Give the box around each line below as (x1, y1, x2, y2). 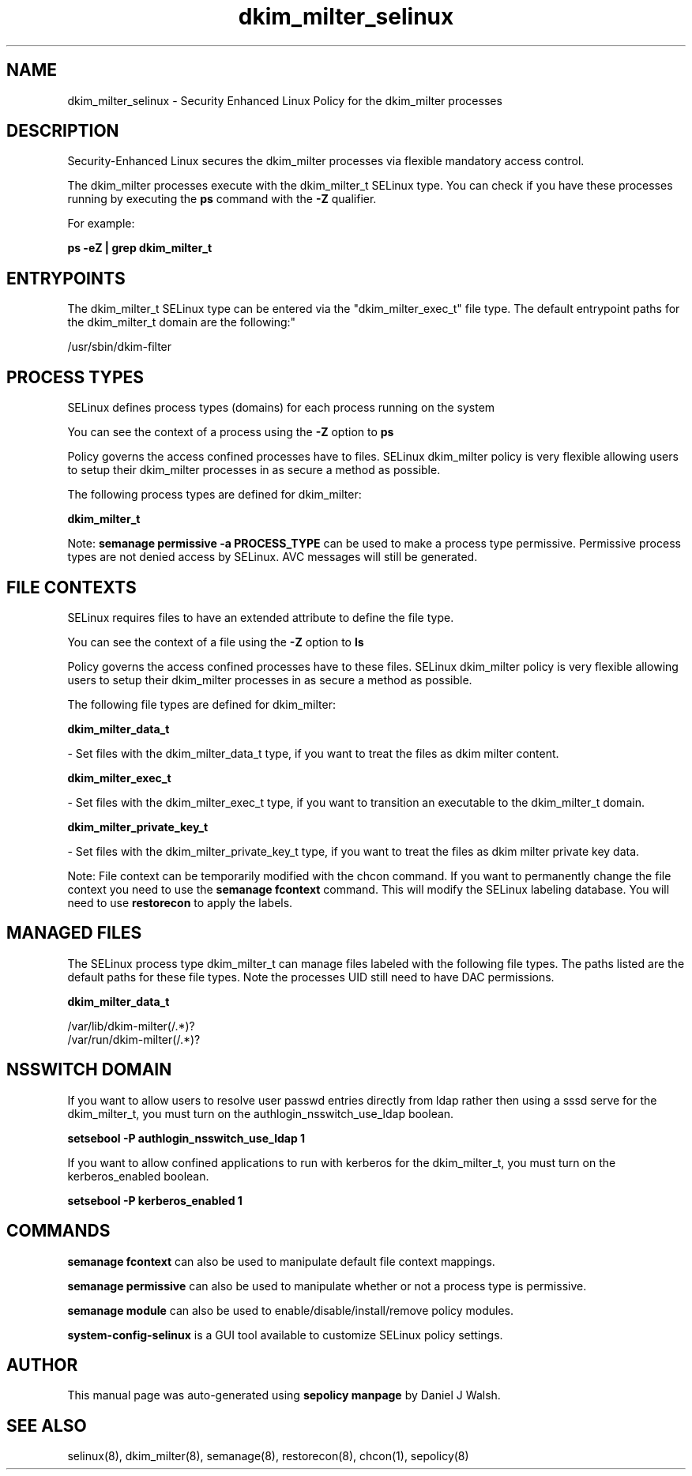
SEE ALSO (6, 1415, 87, 1436)
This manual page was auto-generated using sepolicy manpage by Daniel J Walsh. (67, 1388, 501, 1403)
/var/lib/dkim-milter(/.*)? (67, 1019, 195, 1033)
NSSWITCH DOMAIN (6, 1060, 172, 1080)
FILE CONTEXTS (6, 577, 137, 597)
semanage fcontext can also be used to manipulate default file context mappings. (67, 1254, 495, 1268)
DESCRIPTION (6, 121, 119, 141)
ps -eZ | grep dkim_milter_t (67, 241, 212, 255)
